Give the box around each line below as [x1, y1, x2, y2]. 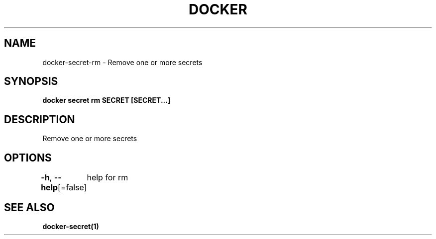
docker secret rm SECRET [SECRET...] [42, 96, 171, 105]
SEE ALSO [4, 201, 55, 214]
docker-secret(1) [42, 222, 99, 231]
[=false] [58, 182, 87, 193]
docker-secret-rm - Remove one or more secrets [42, 58, 203, 67]
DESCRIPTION [4, 113, 75, 126]
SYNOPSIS [4, 75, 58, 88]
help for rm [87, 172, 128, 183]
